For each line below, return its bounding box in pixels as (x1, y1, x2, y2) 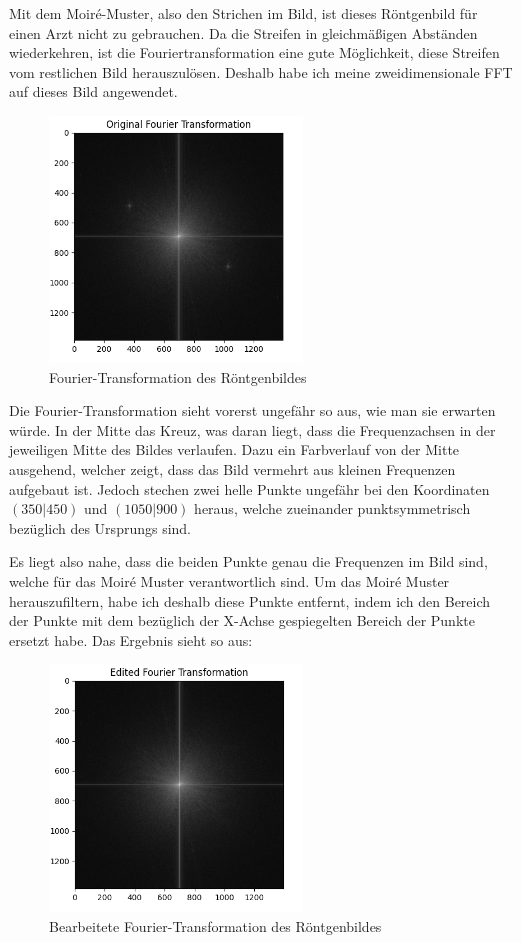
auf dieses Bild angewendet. (9, 81, 178, 102)
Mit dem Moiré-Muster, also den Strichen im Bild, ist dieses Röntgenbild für (9, 3, 478, 23)
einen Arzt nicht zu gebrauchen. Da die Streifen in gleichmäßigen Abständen (9, 22, 478, 43)
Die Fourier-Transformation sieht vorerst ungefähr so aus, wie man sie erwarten (9, 400, 496, 421)
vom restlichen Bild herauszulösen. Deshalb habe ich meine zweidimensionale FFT (9, 61, 513, 82)
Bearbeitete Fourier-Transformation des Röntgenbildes (49, 915, 382, 936)
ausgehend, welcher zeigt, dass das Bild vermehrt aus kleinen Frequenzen (9, 459, 456, 480)
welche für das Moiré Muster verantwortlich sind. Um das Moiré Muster (9, 570, 450, 591)
